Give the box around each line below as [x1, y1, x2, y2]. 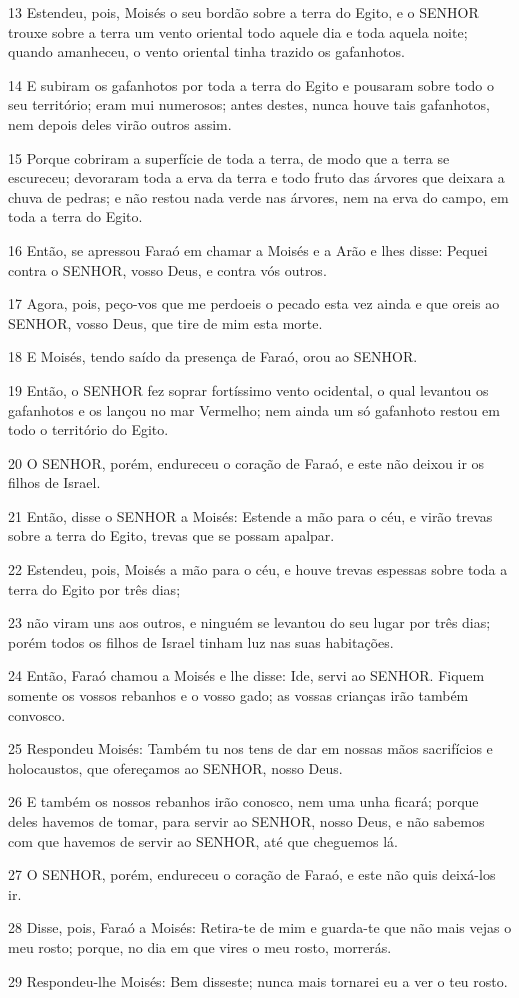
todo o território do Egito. [8, 419, 169, 440]
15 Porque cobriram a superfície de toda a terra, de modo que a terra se [8, 147, 450, 168]
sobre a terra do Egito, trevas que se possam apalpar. [8, 525, 335, 546]
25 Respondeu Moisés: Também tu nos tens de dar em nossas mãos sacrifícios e [8, 738, 493, 759]
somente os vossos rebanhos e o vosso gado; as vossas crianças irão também [8, 685, 469, 706]
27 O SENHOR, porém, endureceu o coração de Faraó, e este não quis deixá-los [8, 864, 496, 885]
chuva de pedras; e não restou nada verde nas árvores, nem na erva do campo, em [8, 186, 509, 207]
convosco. [8, 704, 66, 725]
